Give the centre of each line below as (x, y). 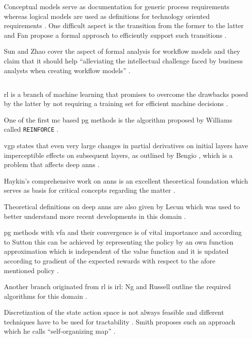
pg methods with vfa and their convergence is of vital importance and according (123, 232)
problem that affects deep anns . (52, 164)
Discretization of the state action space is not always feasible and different (114, 312)
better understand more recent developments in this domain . (95, 216)
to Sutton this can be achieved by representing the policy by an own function (119, 241)
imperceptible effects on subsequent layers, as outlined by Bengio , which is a (118, 155)
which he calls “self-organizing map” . (60, 331)
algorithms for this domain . (46, 296)
